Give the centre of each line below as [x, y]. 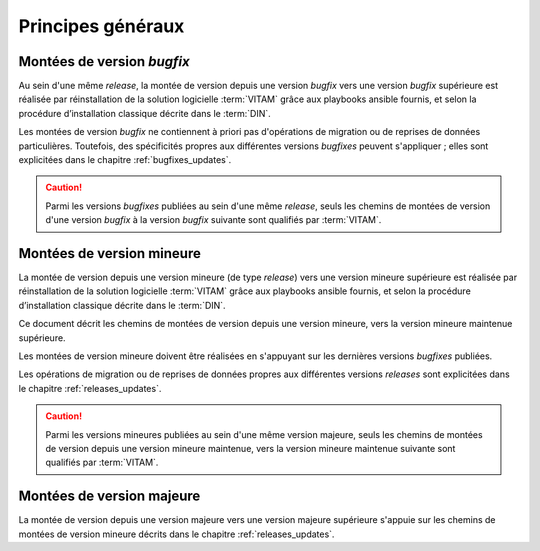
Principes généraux [101, 26]
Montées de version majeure [109, 496]
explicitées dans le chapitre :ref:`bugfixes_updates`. [125, 160]
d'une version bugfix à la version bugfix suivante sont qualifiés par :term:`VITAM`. [213, 220]
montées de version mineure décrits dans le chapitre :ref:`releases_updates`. [176, 534]
